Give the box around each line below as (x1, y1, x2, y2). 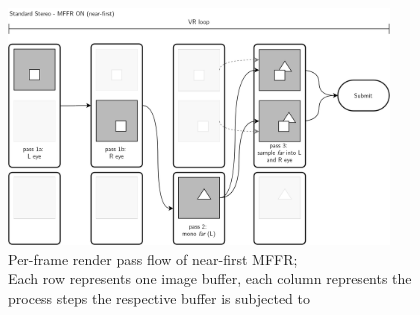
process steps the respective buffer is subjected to (8, 287, 310, 308)
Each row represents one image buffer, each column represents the (8, 268, 412, 289)
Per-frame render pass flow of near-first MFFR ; (8, 248, 298, 269)
